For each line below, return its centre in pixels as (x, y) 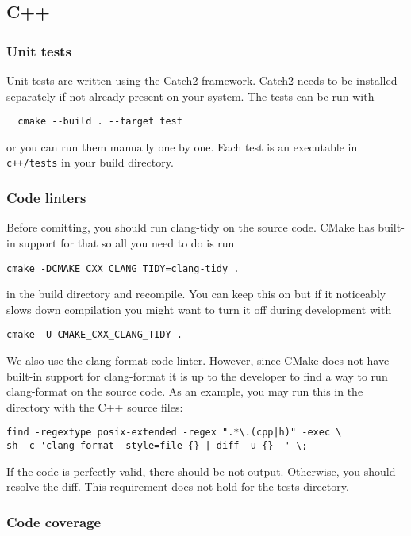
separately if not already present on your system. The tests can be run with (190, 96)
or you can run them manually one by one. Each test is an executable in (182, 146)
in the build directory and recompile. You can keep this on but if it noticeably (196, 294)
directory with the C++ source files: (95, 406)
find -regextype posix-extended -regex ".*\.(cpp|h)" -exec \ (174, 433)
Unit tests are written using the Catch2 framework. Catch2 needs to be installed (202, 80)
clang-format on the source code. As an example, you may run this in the (185, 391)
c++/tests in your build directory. (90, 162)
